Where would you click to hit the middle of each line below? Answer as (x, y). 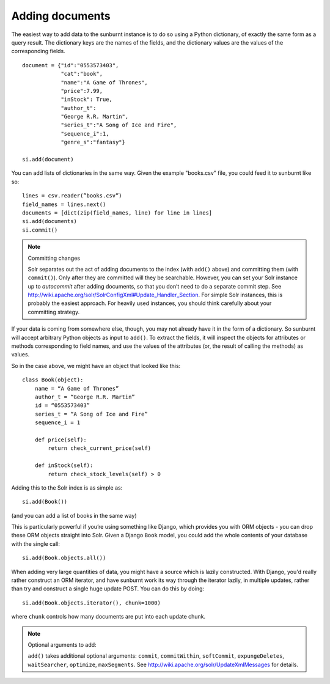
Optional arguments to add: (62, 644)
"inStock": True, (87, 100)
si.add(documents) (50, 221)
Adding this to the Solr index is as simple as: (67, 487)
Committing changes (54, 258)
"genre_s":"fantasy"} (93, 142)
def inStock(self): (64, 465)
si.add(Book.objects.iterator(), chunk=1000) (92, 603)
